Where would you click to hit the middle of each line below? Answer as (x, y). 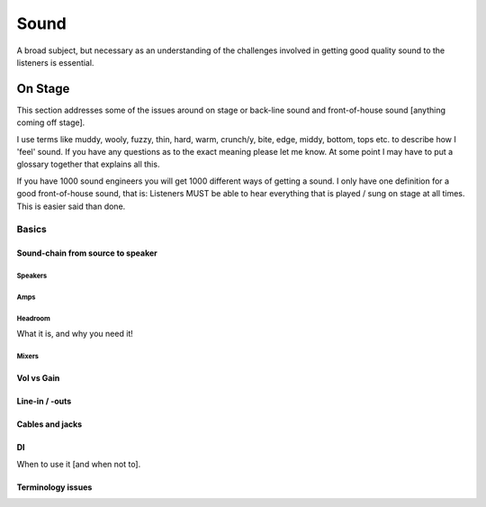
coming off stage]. (51, 122)
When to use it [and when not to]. (79, 464)
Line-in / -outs (44, 402)
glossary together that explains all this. (88, 164)
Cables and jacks (49, 424)
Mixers (28, 357)
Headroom (34, 318)
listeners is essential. (55, 62)
